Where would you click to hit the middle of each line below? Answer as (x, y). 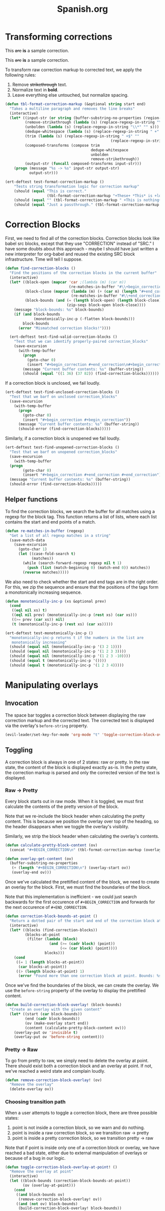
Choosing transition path (35, 1102)
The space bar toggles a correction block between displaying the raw (75, 715)
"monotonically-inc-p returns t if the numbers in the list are (77, 638)
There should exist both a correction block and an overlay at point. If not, (79, 1066)
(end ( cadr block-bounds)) (52, 1018)
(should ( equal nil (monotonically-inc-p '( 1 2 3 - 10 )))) (70, 656)
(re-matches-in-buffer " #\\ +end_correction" (117, 296)
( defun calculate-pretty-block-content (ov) (51, 845)
